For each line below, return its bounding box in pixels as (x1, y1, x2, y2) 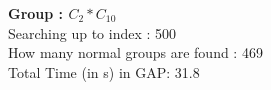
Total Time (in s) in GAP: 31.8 (8, 61, 200, 82)
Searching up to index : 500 (8, 22, 177, 43)
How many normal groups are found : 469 (8, 42, 263, 63)
